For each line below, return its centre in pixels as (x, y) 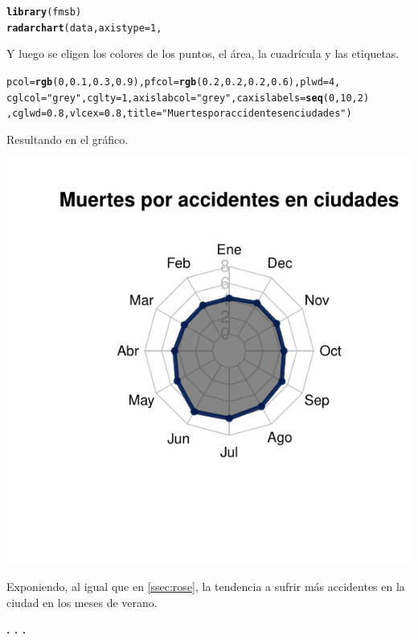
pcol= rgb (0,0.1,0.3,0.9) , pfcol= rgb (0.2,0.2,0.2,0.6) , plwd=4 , (174, 82)
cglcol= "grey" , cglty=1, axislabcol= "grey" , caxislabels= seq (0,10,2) (188, 98)
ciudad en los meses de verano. (82, 602)
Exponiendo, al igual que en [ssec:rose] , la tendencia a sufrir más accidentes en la (206, 587)
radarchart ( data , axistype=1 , (84, 28)
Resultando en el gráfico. (68, 139)
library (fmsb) (44, 12)
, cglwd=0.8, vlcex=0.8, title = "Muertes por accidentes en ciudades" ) (179, 114)
